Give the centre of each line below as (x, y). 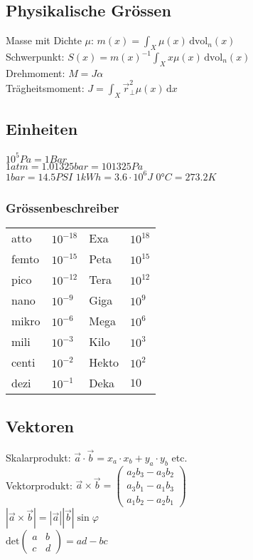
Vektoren (40, 426)
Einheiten (42, 129)
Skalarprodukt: (38, 457)
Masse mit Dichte (44, 40)
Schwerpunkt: (35, 56)
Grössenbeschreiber (63, 208)
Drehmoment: (36, 72)
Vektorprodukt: (39, 485)
